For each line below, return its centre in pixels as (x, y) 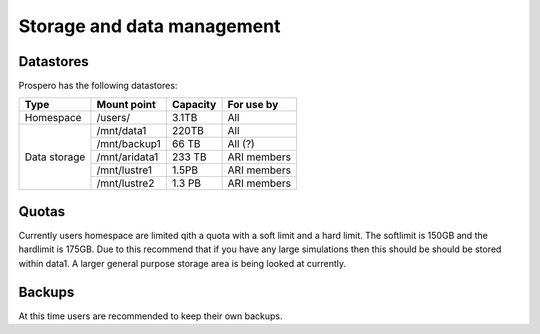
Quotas (42, 211)
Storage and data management (149, 26)
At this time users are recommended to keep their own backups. (150, 316)
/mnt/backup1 (129, 144)
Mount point (126, 105)
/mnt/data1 (121, 131)
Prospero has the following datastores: (98, 86)
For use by (253, 105)
